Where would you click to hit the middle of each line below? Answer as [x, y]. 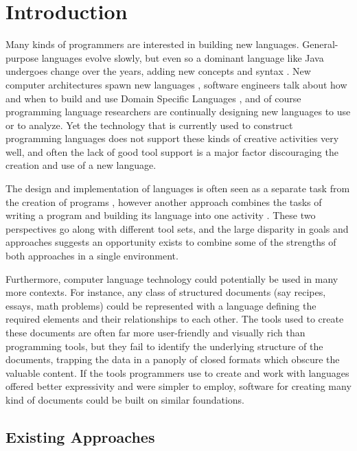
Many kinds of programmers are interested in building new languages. [152, 44]
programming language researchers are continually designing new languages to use [178, 112]
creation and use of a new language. [81, 165]
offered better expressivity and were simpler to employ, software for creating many [178, 386]
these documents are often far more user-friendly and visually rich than [156, 332]
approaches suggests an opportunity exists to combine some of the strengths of [171, 242]
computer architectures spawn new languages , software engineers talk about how [176, 84]
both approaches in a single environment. [92, 256]
